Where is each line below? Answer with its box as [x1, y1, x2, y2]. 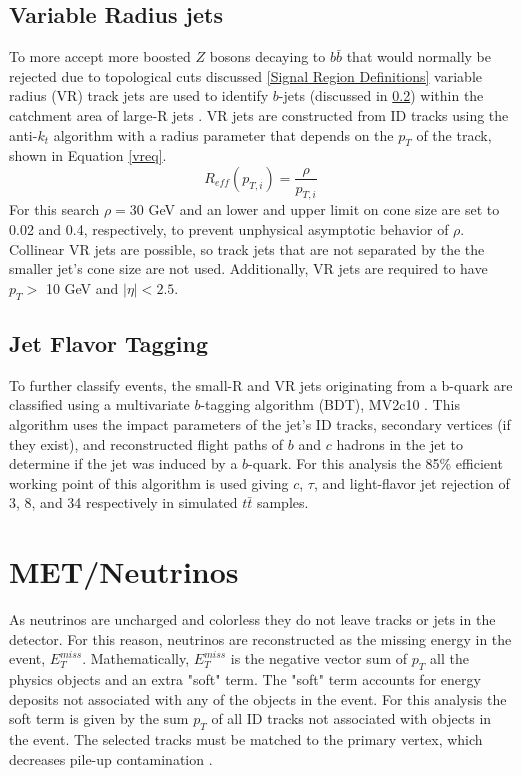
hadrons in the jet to [336, 433, 463, 454]
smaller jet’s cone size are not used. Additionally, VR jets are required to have [9, 258, 488, 279]
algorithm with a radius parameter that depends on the [53, 124, 394, 145]
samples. [256, 492, 309, 513]
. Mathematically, [82, 648, 190, 669]
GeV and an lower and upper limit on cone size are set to [148, 199, 500, 220]
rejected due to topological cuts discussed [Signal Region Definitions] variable [9, 65, 482, 86]
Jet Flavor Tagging [9, 327, 208, 358]
